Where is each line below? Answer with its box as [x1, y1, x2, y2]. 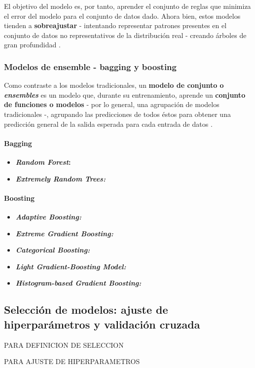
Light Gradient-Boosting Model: [15, 261, 126, 271]
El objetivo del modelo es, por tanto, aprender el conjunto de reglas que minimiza [4, 1, 251, 11]
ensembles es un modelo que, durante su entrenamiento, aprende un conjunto [4, 89, 246, 100]
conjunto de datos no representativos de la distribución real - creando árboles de [4, 30, 247, 40]
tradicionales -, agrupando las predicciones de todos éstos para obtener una [4, 109, 231, 119]
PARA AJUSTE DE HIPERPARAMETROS [4, 356, 140, 367]
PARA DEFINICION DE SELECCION [4, 339, 124, 350]
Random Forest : [15, 156, 71, 167]
